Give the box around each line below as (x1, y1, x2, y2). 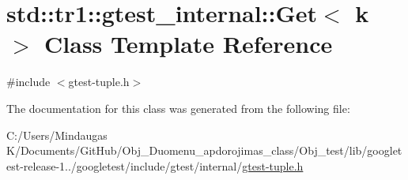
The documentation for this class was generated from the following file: (6, 99, 350, 116)
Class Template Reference (44, 28, 333, 60)
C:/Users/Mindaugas (6, 126, 108, 143)
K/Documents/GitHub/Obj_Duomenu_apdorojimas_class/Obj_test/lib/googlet (6, 142, 402, 159)
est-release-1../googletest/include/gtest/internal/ (6, 157, 243, 174)
